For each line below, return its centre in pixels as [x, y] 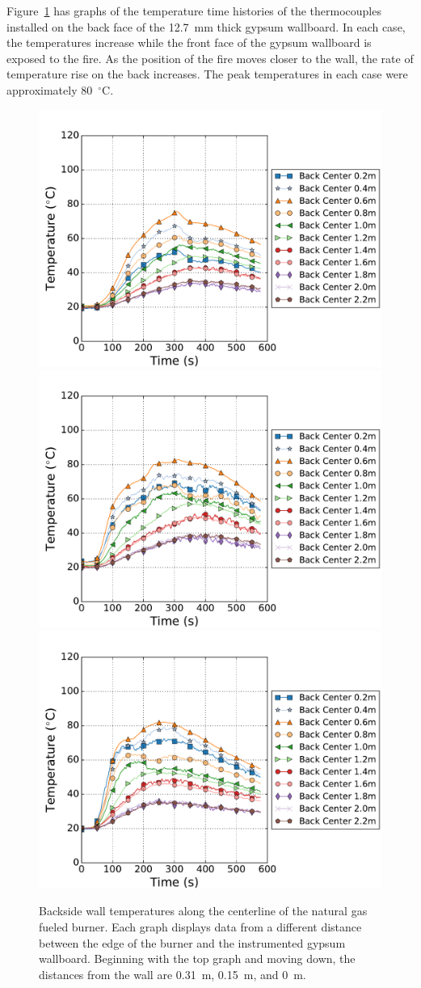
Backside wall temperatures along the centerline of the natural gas [203, 911]
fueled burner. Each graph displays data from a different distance [200, 926]
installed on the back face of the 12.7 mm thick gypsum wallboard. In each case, [206, 26]
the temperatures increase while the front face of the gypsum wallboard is [189, 42]
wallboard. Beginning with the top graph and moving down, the [197, 958]
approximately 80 [50, 89]
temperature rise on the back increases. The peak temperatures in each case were [207, 74]
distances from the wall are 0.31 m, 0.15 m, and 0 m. [173, 974]
